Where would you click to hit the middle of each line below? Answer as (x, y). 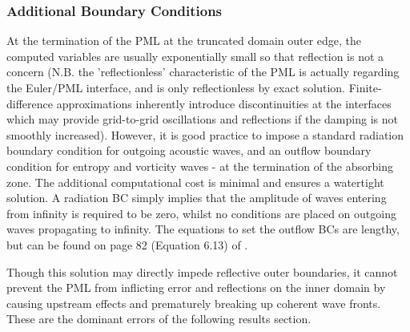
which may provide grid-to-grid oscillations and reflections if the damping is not (202, 119)
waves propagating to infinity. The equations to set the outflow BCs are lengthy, (203, 229)
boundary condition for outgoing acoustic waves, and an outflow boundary (189, 150)
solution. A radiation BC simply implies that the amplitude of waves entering (197, 198)
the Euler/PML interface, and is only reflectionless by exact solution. (176, 87)
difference (30, 103)
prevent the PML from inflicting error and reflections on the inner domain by (196, 287)
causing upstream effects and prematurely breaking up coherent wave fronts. (194, 303)
